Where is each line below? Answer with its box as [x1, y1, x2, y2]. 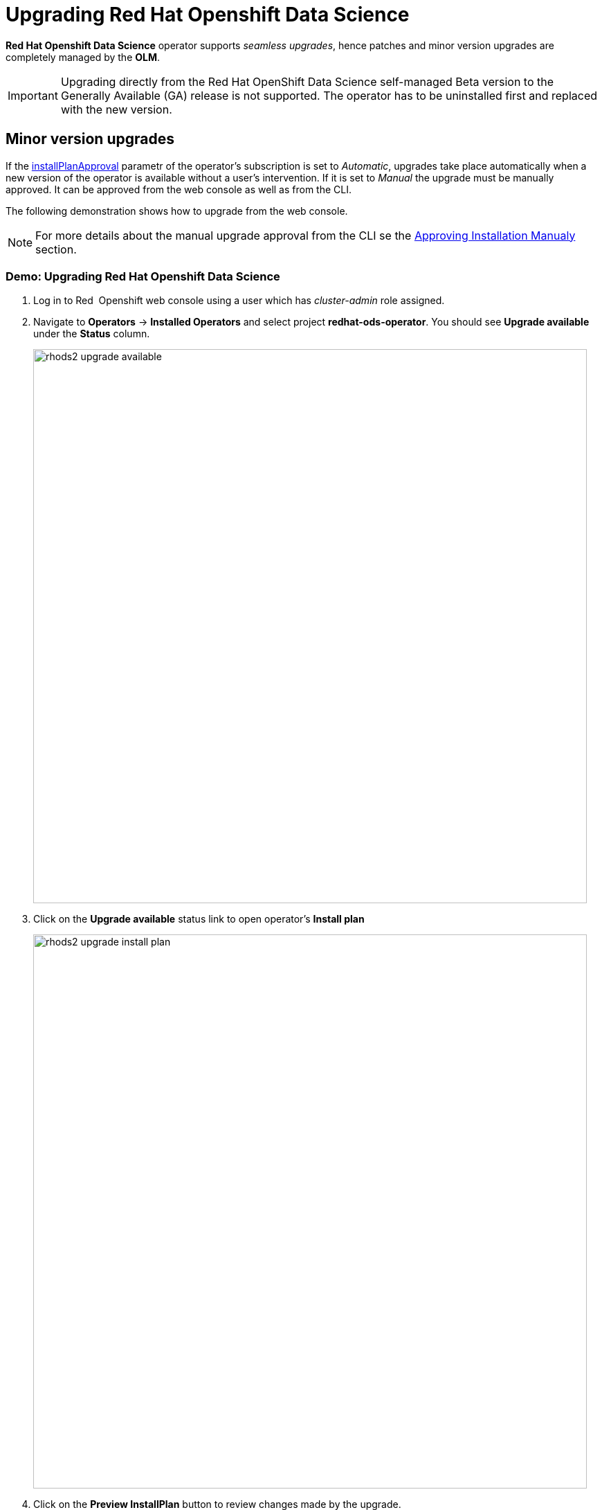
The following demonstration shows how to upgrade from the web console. [6, 204, 348, 217]
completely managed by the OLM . [6, 51, 161, 63]
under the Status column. [33, 328, 150, 340]
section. [35, 242, 77, 256]
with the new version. [60, 102, 172, 116]
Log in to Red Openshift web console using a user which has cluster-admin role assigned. [33, 294, 445, 307]
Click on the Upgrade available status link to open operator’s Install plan [33, 913, 365, 925]
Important [8, 88, 58, 103]
